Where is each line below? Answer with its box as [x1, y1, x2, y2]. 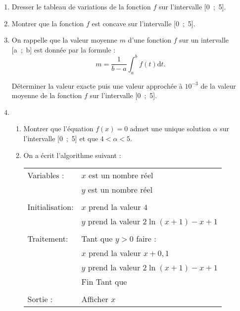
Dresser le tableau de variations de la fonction [11, 1, 151, 11]
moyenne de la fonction [11, 90, 82, 101]
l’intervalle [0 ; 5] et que [23, 133, 98, 144]
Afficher [81, 293, 108, 305]
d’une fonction [128, 35, 172, 45]
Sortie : [27, 293, 53, 305]
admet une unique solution [130, 123, 211, 134]
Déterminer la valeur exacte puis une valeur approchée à [11, 80, 183, 91]
